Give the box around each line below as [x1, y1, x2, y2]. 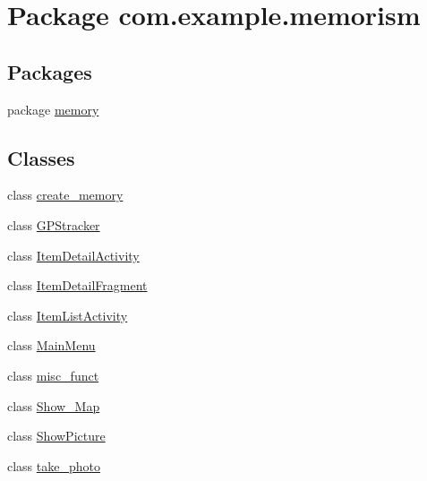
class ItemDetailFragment [7, 276, 148, 295]
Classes [7, 143, 75, 171]
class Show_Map [7, 396, 100, 415]
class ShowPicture [7, 426, 106, 445]
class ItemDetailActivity [7, 245, 140, 264]
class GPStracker [7, 215, 100, 234]
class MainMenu [7, 336, 96, 355]
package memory [7, 99, 99, 118]
